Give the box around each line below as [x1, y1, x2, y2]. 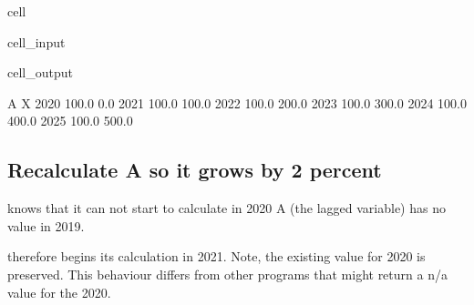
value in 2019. [7, 216, 85, 235]
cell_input [7, 32, 66, 51]
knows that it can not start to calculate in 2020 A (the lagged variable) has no [7, 198, 446, 218]
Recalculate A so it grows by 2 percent [7, 156, 382, 184]
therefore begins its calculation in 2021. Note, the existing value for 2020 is [7, 247, 426, 266]
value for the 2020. [7, 282, 111, 301]
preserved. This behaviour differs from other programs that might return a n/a [7, 264, 448, 283]
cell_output [7, 63, 73, 82]
